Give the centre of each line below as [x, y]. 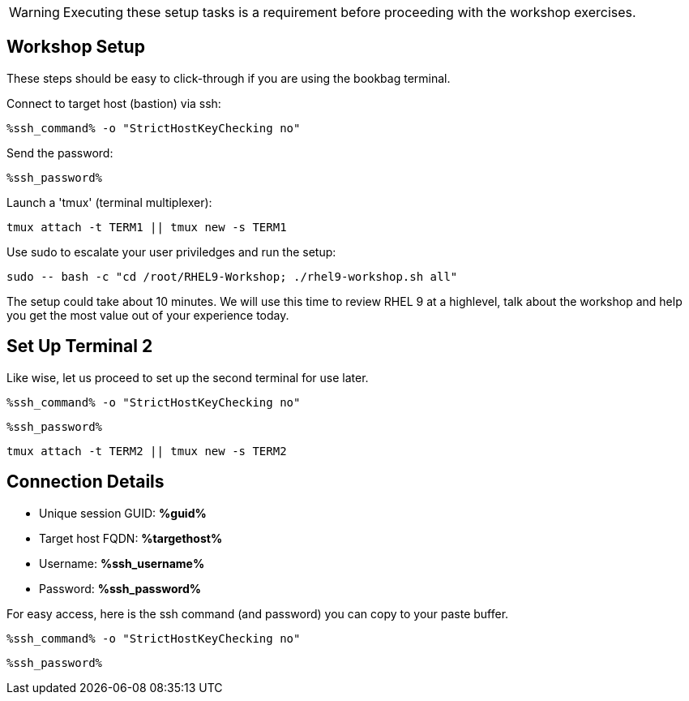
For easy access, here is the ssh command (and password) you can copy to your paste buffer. [258, 613]
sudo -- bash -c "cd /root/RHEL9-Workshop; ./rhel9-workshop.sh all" [232, 276]
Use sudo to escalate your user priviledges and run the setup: [171, 252]
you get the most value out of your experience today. [148, 315]
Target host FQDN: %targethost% [131, 538]
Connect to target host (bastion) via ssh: [114, 103]
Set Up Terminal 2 [80, 346]
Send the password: [60, 153]
